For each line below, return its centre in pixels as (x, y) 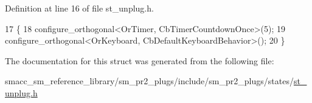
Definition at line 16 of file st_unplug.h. (79, 8)
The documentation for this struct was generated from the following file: (140, 60)
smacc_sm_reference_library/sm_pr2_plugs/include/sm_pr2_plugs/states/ (149, 81)
